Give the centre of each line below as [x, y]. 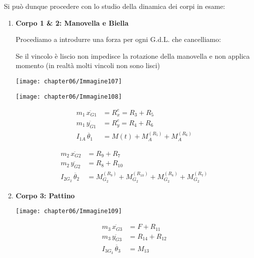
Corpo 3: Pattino [45, 195]
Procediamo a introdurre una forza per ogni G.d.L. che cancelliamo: [118, 39]
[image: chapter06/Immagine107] [69, 81]
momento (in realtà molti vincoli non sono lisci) [88, 65]
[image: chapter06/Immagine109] [69, 211]
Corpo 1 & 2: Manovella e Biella [72, 22]
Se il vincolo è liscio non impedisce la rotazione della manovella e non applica [133, 55]
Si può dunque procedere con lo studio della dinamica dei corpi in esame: [115, 6]
